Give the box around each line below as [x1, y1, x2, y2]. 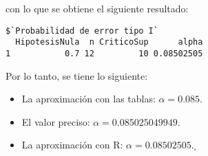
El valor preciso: [21, 114, 90, 129]
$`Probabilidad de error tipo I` [6, 25, 158, 36]
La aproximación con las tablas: [21, 91, 156, 106]
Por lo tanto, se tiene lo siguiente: [6, 68, 148, 82]
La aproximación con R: [21, 137, 123, 152]
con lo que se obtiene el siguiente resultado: [6, 1, 189, 15]
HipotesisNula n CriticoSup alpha [15, 37, 203, 47]
